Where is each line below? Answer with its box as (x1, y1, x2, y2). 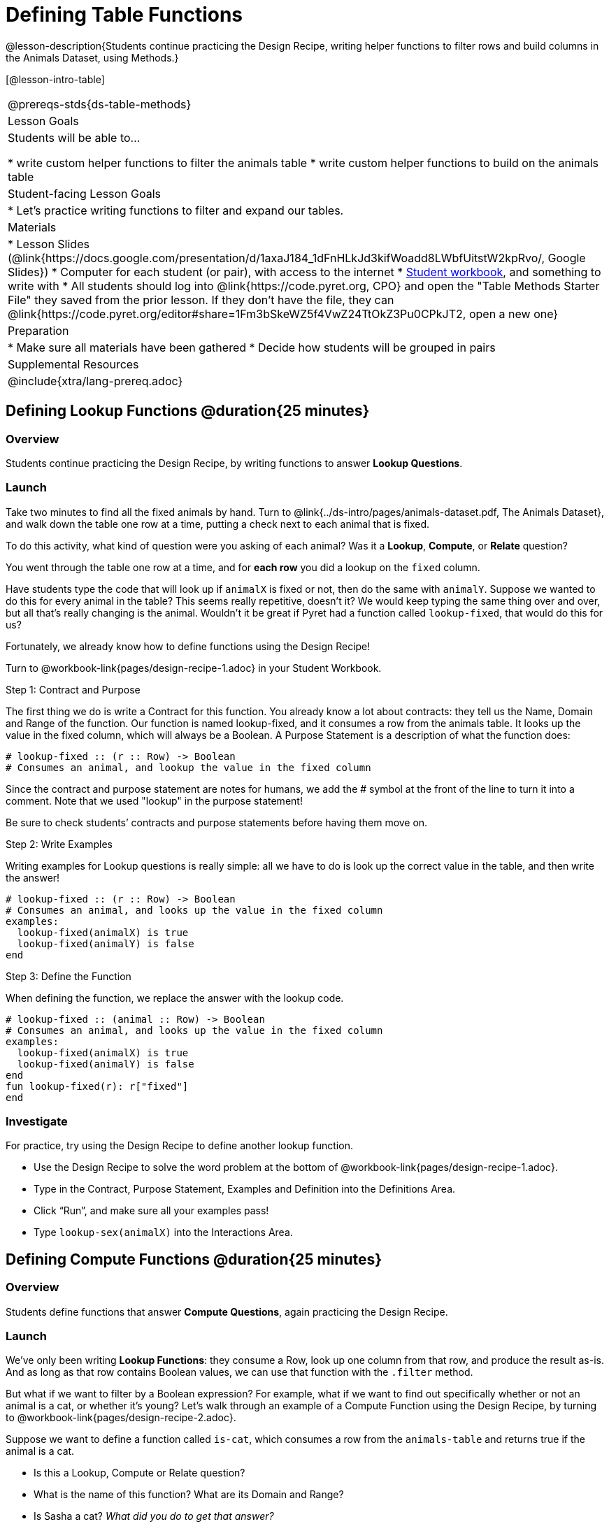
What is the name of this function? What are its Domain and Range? (34, 1488, 344, 1501)
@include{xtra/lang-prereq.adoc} (8, 373, 183, 388)
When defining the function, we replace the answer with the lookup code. (6, 991, 344, 1004)
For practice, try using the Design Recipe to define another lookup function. (6, 1140, 353, 1152)
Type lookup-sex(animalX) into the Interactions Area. (34, 1226, 293, 1239)
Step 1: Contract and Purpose (6, 683, 141, 696)
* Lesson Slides (8, 236, 89, 251)
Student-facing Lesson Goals (8, 186, 162, 201)
